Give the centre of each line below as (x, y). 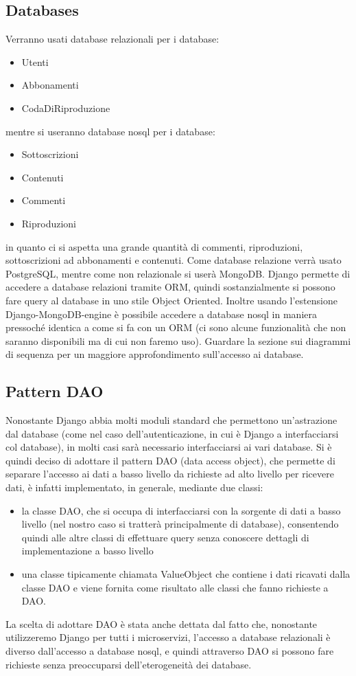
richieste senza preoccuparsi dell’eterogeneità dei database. (129, 664)
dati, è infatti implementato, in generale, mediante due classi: (134, 487)
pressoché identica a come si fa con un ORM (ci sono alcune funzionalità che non (176, 327)
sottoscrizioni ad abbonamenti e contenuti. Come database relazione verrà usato (174, 260)
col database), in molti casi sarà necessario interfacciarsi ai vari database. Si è (169, 447)
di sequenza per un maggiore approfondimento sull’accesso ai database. (155, 354)
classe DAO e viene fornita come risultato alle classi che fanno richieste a (175, 587)
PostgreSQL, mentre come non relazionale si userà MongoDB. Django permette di (178, 273)
